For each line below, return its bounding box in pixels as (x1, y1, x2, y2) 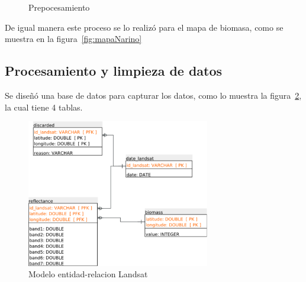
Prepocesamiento (28, 1, 90, 13)
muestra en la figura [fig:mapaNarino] (5, 33, 142, 45)
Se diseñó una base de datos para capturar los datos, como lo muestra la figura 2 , (5, 89, 302, 101)
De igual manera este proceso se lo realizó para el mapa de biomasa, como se (5, 21, 284, 33)
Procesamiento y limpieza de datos (5, 61, 223, 80)
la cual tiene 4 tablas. (5, 101, 83, 113)
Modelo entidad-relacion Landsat (28, 268, 148, 280)
